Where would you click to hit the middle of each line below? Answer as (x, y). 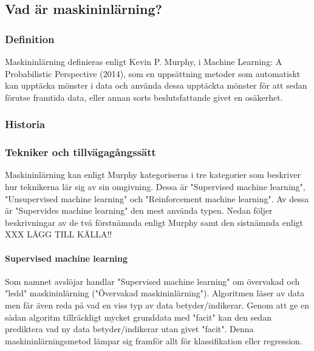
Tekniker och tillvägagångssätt (80, 152)
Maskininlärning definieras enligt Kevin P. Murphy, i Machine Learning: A (144, 61)
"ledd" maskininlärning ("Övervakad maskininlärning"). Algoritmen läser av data (155, 293)
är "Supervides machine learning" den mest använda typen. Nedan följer (139, 210)
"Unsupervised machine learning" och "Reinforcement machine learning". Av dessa (157, 198)
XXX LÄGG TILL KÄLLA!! (59, 234)
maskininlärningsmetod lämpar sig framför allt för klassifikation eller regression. (154, 340)
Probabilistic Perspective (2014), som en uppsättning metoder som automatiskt (153, 73)
